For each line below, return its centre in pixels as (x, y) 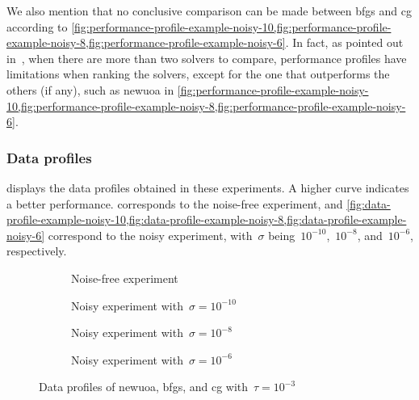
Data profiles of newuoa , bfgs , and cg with (144, 387)
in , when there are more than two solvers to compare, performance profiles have (207, 58)
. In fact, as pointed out (344, 42)
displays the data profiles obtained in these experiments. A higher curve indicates (208, 187)
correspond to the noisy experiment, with (150, 235)
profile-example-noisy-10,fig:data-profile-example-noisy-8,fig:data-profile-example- (207, 219)
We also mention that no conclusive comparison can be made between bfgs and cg (209, 11)
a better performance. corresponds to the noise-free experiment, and (175, 203)
